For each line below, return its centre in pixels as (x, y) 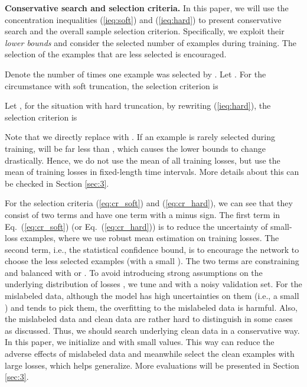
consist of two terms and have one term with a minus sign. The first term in (143, 214)
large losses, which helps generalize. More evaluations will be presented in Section (152, 365)
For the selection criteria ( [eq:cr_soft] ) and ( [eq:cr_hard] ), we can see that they (149, 203)
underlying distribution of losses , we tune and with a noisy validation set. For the (153, 284)
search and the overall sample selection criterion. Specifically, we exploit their (145, 31)
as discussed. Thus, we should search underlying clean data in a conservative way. (152, 330)
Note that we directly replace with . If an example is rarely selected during (140, 137)
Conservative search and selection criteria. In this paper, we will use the (147, 8)
